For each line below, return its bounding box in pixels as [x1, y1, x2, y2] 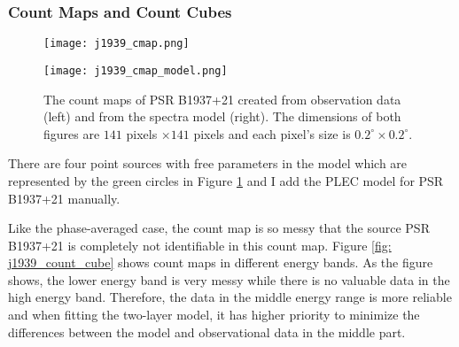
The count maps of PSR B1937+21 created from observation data [43, 89, 401, 108]
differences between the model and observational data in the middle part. [8, 322, 406, 341]
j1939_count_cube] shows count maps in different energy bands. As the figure [8, 253, 433, 272]
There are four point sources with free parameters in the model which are [8, 154, 408, 173]
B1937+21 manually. [8, 189, 121, 207]
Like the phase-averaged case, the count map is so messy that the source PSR [8, 219, 430, 237]
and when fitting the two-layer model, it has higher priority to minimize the [8, 305, 420, 324]
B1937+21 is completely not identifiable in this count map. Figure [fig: [8, 235, 392, 254]
